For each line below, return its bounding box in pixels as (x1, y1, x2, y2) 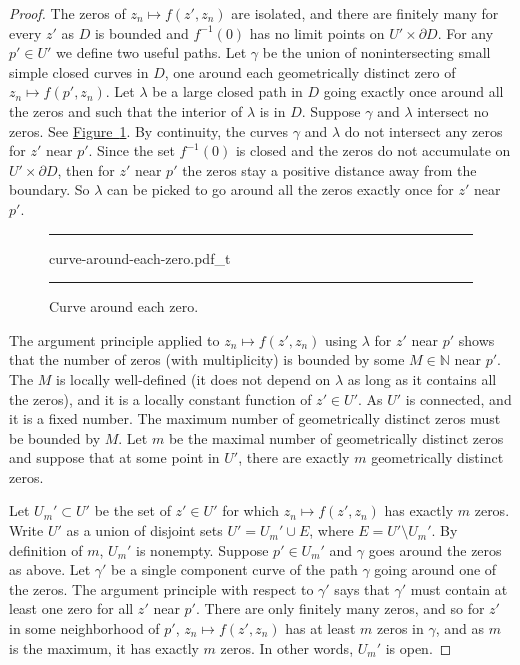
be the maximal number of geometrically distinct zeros (168, 427, 504, 448)
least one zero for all (9, 598, 134, 619)
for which (222, 500, 279, 521)
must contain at (410, 578, 508, 599)
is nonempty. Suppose (136, 539, 269, 560)
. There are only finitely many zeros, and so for (195, 598, 485, 619)
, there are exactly (238, 447, 350, 468)
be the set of (94, 500, 171, 521)
